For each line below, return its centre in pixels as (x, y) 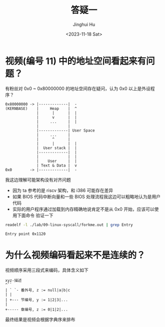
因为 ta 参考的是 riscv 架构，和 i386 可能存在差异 (63, 190)
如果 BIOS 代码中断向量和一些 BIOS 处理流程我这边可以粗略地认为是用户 (86, 196)
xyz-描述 (13, 280)
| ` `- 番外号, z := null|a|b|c (38, 290)
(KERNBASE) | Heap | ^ (41, 108)
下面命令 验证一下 (35, 215)
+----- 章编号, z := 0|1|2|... (37, 309)
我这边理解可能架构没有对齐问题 (38, 179)
